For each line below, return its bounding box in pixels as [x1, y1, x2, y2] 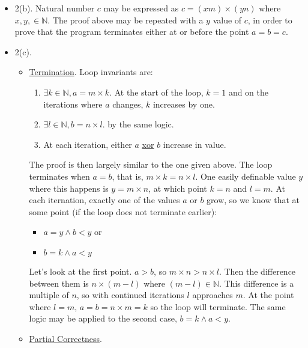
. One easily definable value [195, 169, 296, 182]
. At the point [243, 288, 294, 301]
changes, [112, 97, 143, 110]
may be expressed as [103, 2, 179, 14]
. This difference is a [219, 276, 294, 289]
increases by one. [152, 97, 215, 110]
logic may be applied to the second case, [29, 312, 177, 325]
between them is [29, 276, 89, 289]
